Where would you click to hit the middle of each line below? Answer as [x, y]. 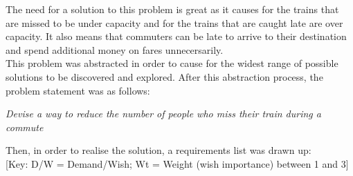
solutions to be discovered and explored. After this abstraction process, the [164, 76]
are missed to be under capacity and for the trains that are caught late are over [174, 22]
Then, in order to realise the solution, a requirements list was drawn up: [159, 150]
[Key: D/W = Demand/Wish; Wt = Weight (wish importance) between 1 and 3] [177, 163]
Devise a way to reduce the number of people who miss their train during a [163, 114]
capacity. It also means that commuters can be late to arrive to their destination [176, 36]
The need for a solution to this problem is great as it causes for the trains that [172, 9]
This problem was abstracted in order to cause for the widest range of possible [172, 63]
